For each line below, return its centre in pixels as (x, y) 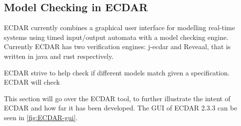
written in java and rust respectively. (59, 56)
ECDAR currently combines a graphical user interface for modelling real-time (120, 27)
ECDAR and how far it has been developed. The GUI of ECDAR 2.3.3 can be (120, 108)
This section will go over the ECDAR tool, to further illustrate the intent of (117, 98)
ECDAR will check (32, 82)
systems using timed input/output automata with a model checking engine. (116, 37)
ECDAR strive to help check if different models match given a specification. (117, 72)
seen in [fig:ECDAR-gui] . (41, 117)
